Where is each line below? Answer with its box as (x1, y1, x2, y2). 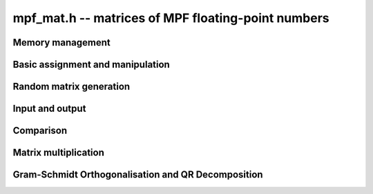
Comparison (12, 125, 68, 137)
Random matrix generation (12, 81, 131, 93)
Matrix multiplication (12, 147, 105, 159)
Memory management (12, 37, 111, 48)
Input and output (12, 103, 86, 115)
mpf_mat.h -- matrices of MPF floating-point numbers (12, 10, 329, 26)
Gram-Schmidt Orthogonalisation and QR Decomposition (12, 169, 263, 181)
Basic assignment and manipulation (12, 59, 171, 70)
